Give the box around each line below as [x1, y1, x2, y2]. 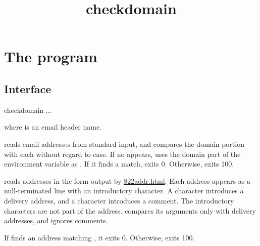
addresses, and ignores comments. [4, 215, 108, 226]
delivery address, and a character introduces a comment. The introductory [4, 195, 234, 206]
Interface [4, 80, 51, 96]
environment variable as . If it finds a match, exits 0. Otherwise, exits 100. [4, 158, 234, 169]
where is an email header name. [4, 121, 102, 132]
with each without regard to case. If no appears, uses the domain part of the [4, 148, 241, 159]
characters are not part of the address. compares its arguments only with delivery [4, 205, 256, 216]
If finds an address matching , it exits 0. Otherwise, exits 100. [4, 232, 195, 242]
